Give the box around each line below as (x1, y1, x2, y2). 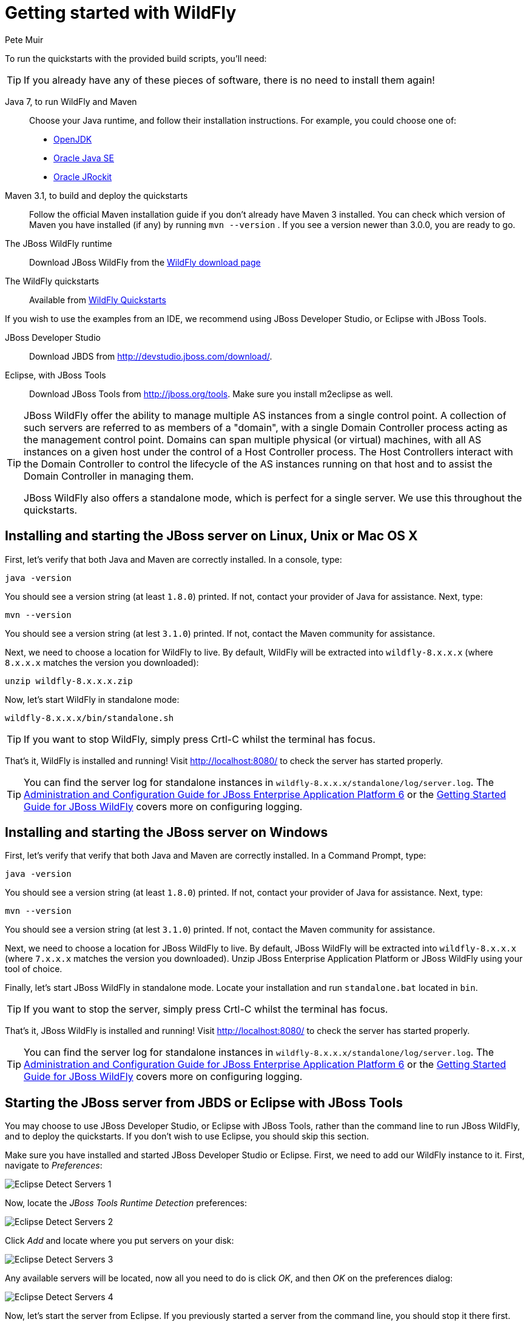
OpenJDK (53, 133, 92, 144)
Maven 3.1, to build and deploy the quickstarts (5, 190, 188, 201)
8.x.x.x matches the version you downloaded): (5, 657, 199, 668)
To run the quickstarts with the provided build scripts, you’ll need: (5, 53, 267, 64)
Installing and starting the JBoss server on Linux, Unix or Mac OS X (5, 528, 418, 544)
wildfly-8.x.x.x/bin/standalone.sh (5, 713, 174, 723)
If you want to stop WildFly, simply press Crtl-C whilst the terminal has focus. (24, 733, 376, 745)
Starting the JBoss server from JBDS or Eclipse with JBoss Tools (5, 1095, 403, 1110)
